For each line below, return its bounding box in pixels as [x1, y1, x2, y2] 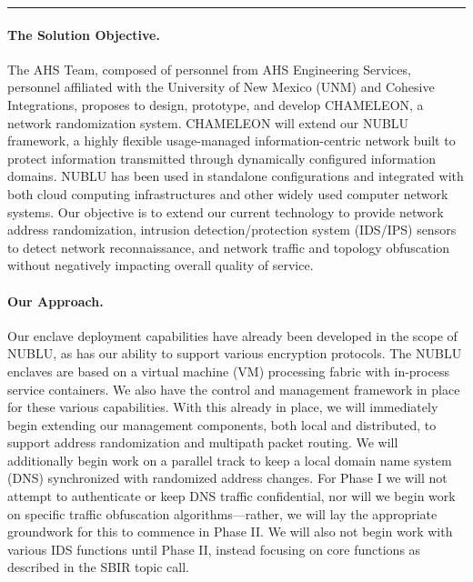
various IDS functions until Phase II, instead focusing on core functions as [7, 539, 421, 558]
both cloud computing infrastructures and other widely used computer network [7, 184, 448, 203]
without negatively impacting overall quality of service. [7, 256, 314, 275]
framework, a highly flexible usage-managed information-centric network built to [7, 131, 456, 150]
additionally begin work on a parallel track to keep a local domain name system [7, 450, 452, 469]
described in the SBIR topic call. [7, 557, 190, 577]
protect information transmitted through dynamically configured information [7, 148, 436, 167]
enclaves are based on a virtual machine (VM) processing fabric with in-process [7, 361, 449, 380]
